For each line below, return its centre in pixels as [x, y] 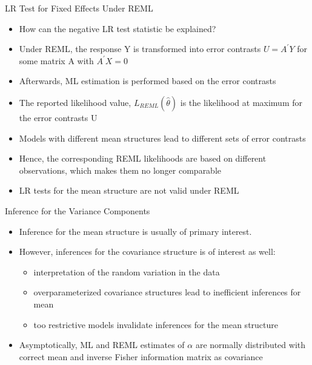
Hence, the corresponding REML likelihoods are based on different [143, 158]
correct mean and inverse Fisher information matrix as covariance [141, 356]
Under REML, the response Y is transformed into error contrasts [140, 49]
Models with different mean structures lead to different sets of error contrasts [162, 138]
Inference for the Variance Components [78, 210]
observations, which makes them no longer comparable [120, 170]
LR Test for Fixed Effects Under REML [79, 8]
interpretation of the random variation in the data [127, 271]
